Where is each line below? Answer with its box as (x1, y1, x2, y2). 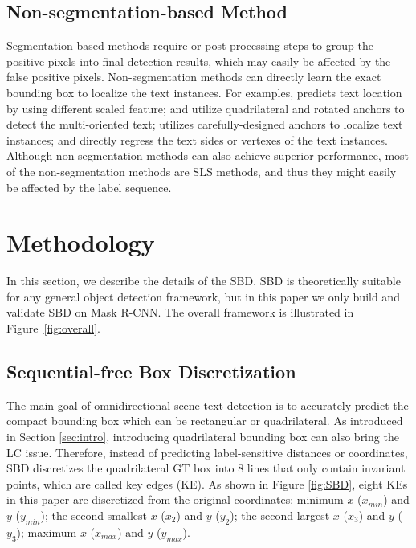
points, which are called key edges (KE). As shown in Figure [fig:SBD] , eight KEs (6, 475, 408, 492)
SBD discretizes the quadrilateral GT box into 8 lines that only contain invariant (6, 460, 406, 476)
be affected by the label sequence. (6, 178, 172, 195)
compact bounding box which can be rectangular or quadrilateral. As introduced (6, 412, 403, 429)
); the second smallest (40, 507, 147, 523)
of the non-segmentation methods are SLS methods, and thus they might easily (6, 162, 397, 179)
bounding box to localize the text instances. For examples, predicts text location (6, 84, 402, 100)
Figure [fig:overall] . (6, 320, 100, 337)
